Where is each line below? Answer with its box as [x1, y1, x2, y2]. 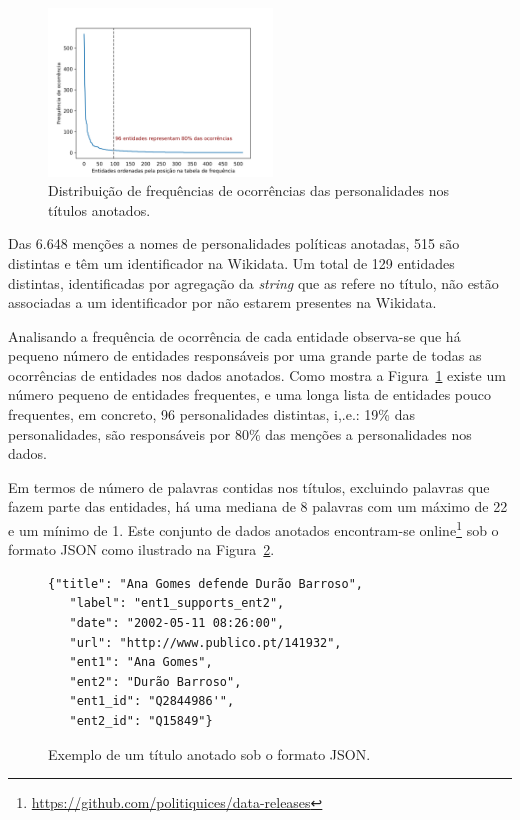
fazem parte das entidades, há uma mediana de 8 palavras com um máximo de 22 [8, 496, 508, 517]
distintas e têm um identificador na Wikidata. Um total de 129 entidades [8, 252, 455, 273]
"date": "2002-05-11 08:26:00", [69, 616, 285, 631]
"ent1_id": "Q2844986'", [69, 694, 235, 709]
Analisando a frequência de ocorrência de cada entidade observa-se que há [8, 325, 461, 346]
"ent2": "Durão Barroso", [69, 674, 242, 689]
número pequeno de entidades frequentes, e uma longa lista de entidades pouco [8, 384, 491, 405]
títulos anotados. [48, 199, 151, 220]
